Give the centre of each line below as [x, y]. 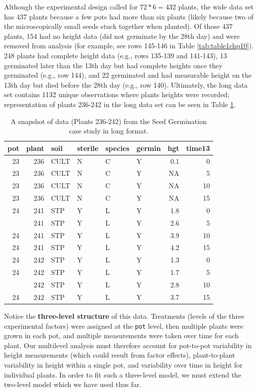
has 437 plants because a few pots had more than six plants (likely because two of [129, 16]
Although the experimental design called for [71, 6]
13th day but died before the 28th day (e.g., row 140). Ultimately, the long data [126, 84]
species [117, 148]
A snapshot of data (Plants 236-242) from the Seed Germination [109, 121]
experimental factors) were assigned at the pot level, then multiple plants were [124, 326]
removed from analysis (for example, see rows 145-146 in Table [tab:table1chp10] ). [129, 46]
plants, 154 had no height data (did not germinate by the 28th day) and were [122, 36]
